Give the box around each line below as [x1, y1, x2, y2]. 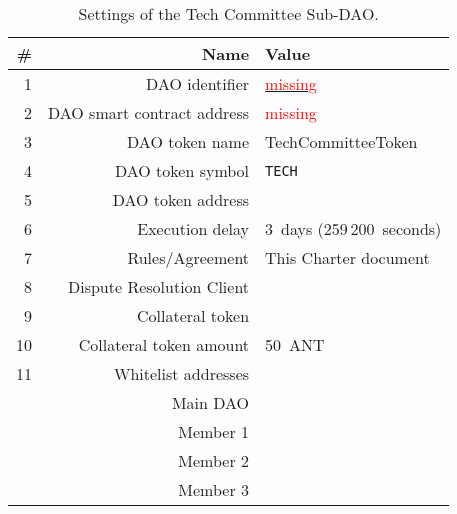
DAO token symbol [114, 159, 250, 182]
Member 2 [178, 449, 250, 472]
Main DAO [171, 391, 250, 414]
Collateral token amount [78, 333, 250, 356]
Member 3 [178, 478, 250, 501]
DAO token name [127, 130, 250, 153]
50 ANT [265, 333, 325, 356]
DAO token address [112, 188, 250, 211]
